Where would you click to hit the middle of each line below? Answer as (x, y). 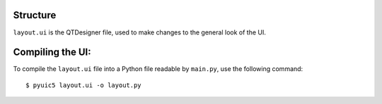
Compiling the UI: (52, 52)
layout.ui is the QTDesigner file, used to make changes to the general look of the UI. (140, 32)
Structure (35, 15)
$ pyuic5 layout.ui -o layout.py (83, 85)
